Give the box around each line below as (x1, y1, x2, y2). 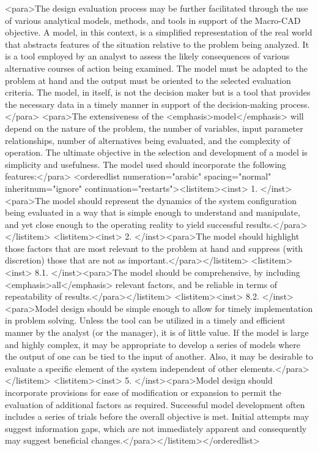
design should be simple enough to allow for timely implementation (61, 301, 313, 314)
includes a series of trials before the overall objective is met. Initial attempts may (5, 410, 309, 423)
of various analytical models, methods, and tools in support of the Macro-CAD (5, 13, 301, 26)
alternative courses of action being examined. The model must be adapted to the (5, 61, 308, 74)
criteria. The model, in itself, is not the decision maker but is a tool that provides (5, 86, 311, 99)
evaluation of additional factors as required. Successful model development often (5, 398, 305, 411)
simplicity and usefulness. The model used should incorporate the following (5, 157, 286, 170)
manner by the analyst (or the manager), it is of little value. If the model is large (5, 326, 309, 339)
